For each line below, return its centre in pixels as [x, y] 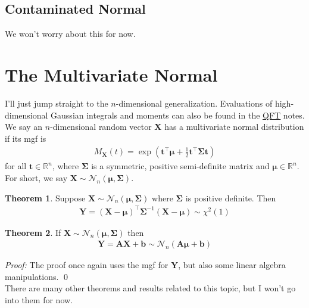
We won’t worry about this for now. [70, 34]
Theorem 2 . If [33, 232]
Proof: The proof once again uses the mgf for [87, 265]
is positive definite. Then [231, 197]
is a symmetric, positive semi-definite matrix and [180, 166]
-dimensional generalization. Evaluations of [194, 103]
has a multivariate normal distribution [234, 127]
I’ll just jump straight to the [57, 103]
